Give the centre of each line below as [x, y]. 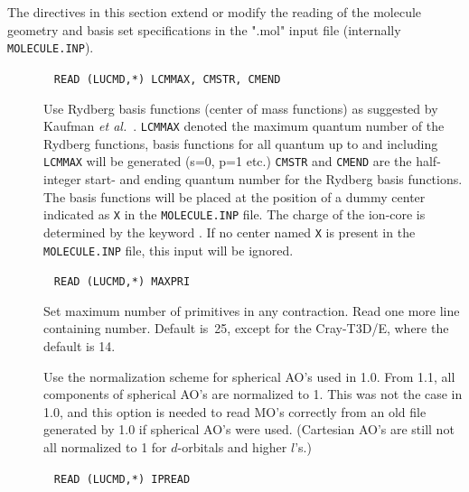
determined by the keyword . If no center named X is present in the [230, 232]
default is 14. [80, 346]
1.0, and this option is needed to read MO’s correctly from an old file [235, 411]
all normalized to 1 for [105, 446]
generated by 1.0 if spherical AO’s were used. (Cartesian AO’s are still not [249, 429]
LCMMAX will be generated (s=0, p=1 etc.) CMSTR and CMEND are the [228, 161]
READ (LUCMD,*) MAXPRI [122, 282]
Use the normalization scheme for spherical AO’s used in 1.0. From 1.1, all [249, 376]
